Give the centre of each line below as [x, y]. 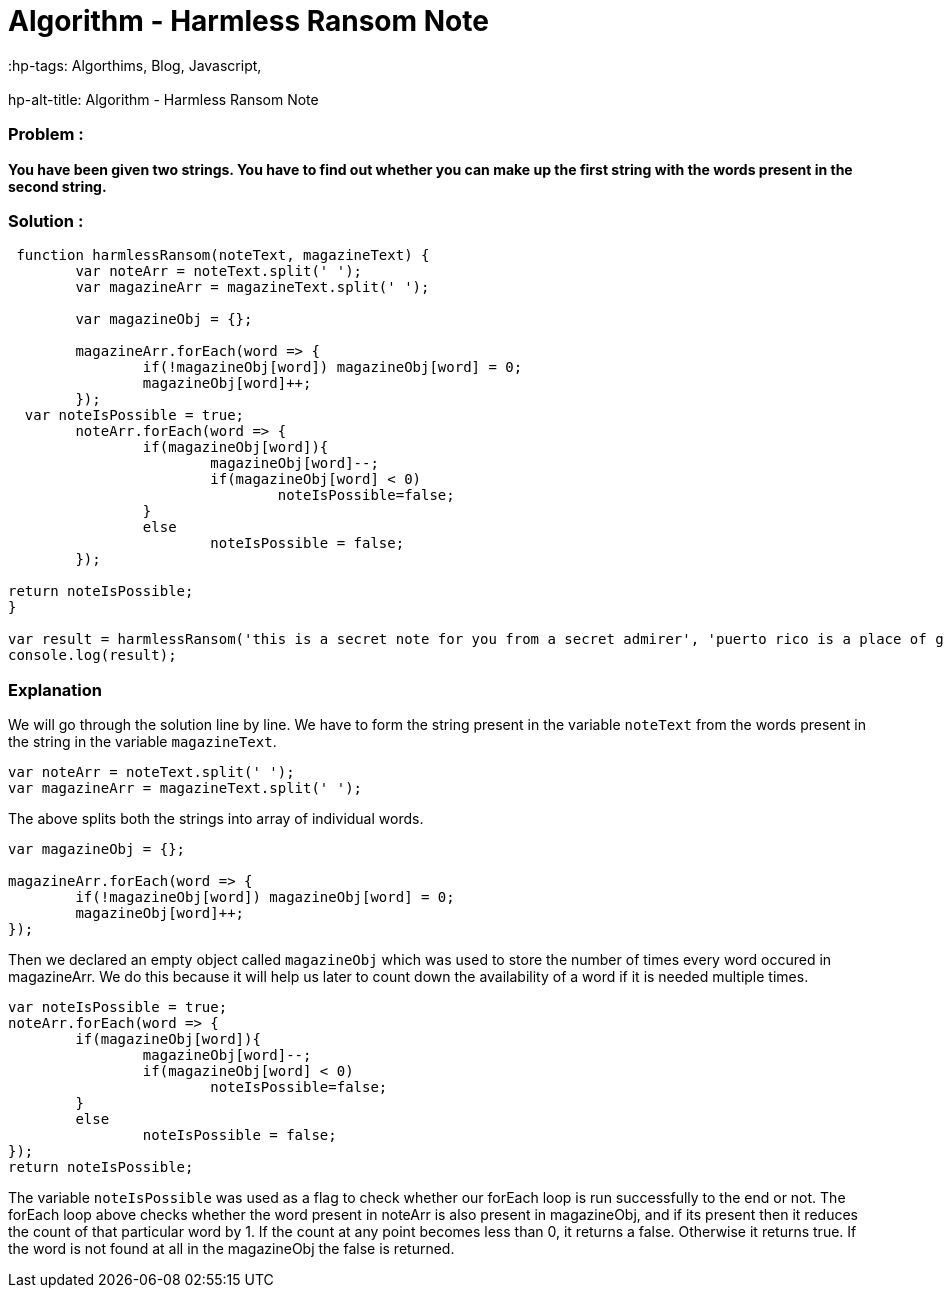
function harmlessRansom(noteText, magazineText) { [223, 255]
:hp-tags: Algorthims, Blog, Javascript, [135, 65]
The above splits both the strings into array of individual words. [216, 818]
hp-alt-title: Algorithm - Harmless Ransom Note [163, 99]
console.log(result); [92, 655]
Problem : [46, 134]
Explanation [55, 689]
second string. [57, 186]
